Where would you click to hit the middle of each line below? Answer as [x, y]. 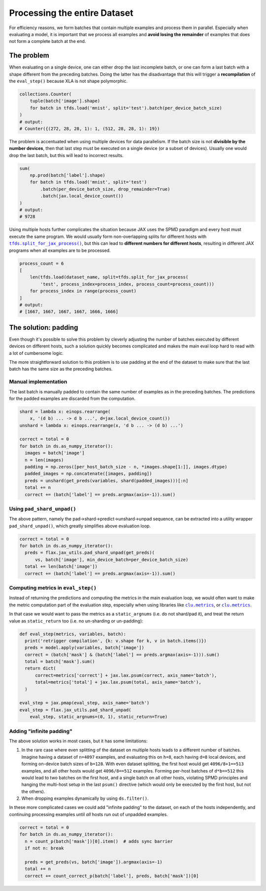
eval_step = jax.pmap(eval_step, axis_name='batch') [84, 703]
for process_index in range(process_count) [83, 291]
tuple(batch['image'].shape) [65, 101]
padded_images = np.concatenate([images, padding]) [88, 474]
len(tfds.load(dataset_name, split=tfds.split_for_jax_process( [109, 277]
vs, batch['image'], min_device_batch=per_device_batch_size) [112, 560]
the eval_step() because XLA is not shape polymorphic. [68, 81]
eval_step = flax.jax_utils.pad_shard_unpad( [75, 710]
